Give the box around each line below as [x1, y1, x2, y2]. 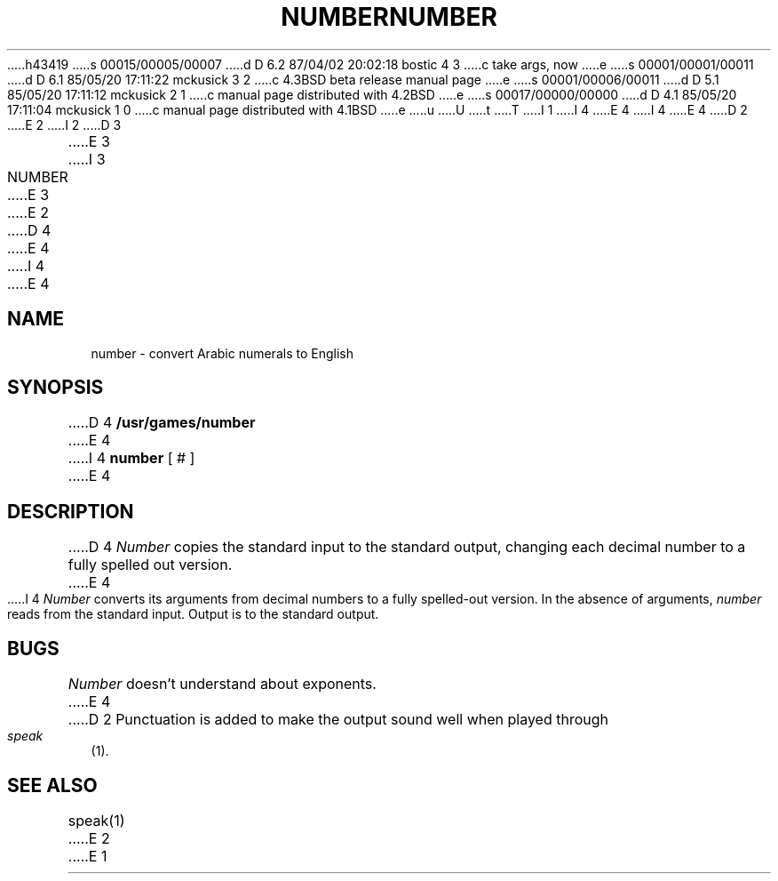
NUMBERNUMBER [281, 2, 497, 32]
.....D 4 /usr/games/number [67, 413, 256, 432]
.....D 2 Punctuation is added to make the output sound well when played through [67, 710, 608, 729]
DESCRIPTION [7, 500, 134, 523]
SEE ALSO [7, 773, 98, 797]
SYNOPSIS [7, 376, 104, 399]
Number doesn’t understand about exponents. [67, 675, 377, 693]
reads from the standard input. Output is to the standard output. [7, 606, 379, 622]
